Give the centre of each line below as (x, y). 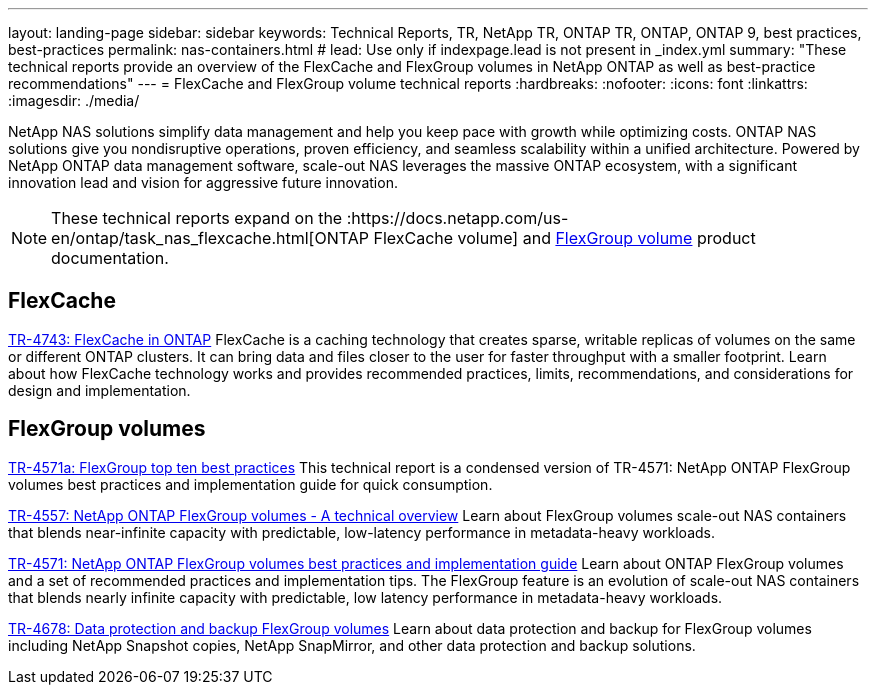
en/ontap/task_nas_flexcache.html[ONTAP (210, 238)
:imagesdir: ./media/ (74, 100)
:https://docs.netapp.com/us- (457, 218)
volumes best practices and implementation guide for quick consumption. (250, 484)
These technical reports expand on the (197, 218)
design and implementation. (99, 390)
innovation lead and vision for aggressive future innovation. (203, 182)
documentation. (110, 258)
